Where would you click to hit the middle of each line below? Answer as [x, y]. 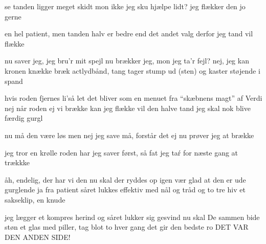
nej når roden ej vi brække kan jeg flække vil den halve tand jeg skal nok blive [128, 108]
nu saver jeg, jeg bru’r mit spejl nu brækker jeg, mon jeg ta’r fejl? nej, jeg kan [127, 61]
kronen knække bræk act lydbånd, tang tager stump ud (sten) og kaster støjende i [132, 70]
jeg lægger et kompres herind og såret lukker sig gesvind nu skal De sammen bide [132, 217]
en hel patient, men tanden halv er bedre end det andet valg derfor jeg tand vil [129, 34]
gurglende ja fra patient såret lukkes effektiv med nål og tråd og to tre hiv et [125, 190]
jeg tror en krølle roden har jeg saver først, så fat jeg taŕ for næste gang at [121, 152]
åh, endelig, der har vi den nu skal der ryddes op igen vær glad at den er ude [125, 179]
